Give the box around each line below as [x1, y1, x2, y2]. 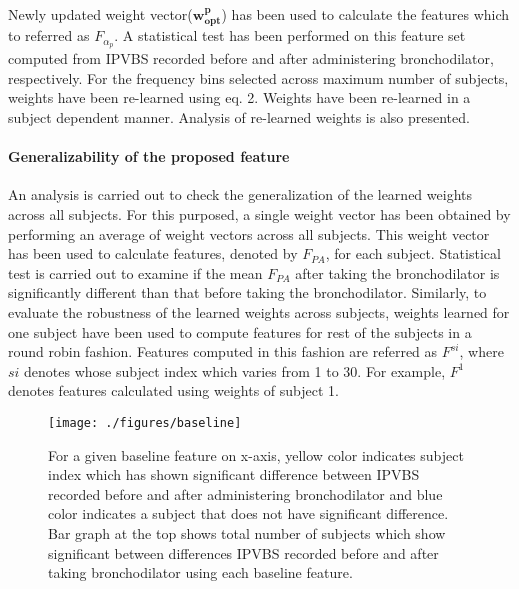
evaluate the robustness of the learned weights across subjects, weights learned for [8, 302, 510, 323]
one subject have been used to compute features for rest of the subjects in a [8, 321, 472, 342]
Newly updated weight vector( [8, 4, 193, 24]
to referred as [8, 25, 90, 46]
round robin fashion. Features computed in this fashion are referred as [8, 341, 438, 362]
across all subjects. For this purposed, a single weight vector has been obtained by [8, 204, 511, 225]
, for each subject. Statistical [325, 243, 501, 264]
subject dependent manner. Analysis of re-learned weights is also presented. [8, 107, 470, 128]
